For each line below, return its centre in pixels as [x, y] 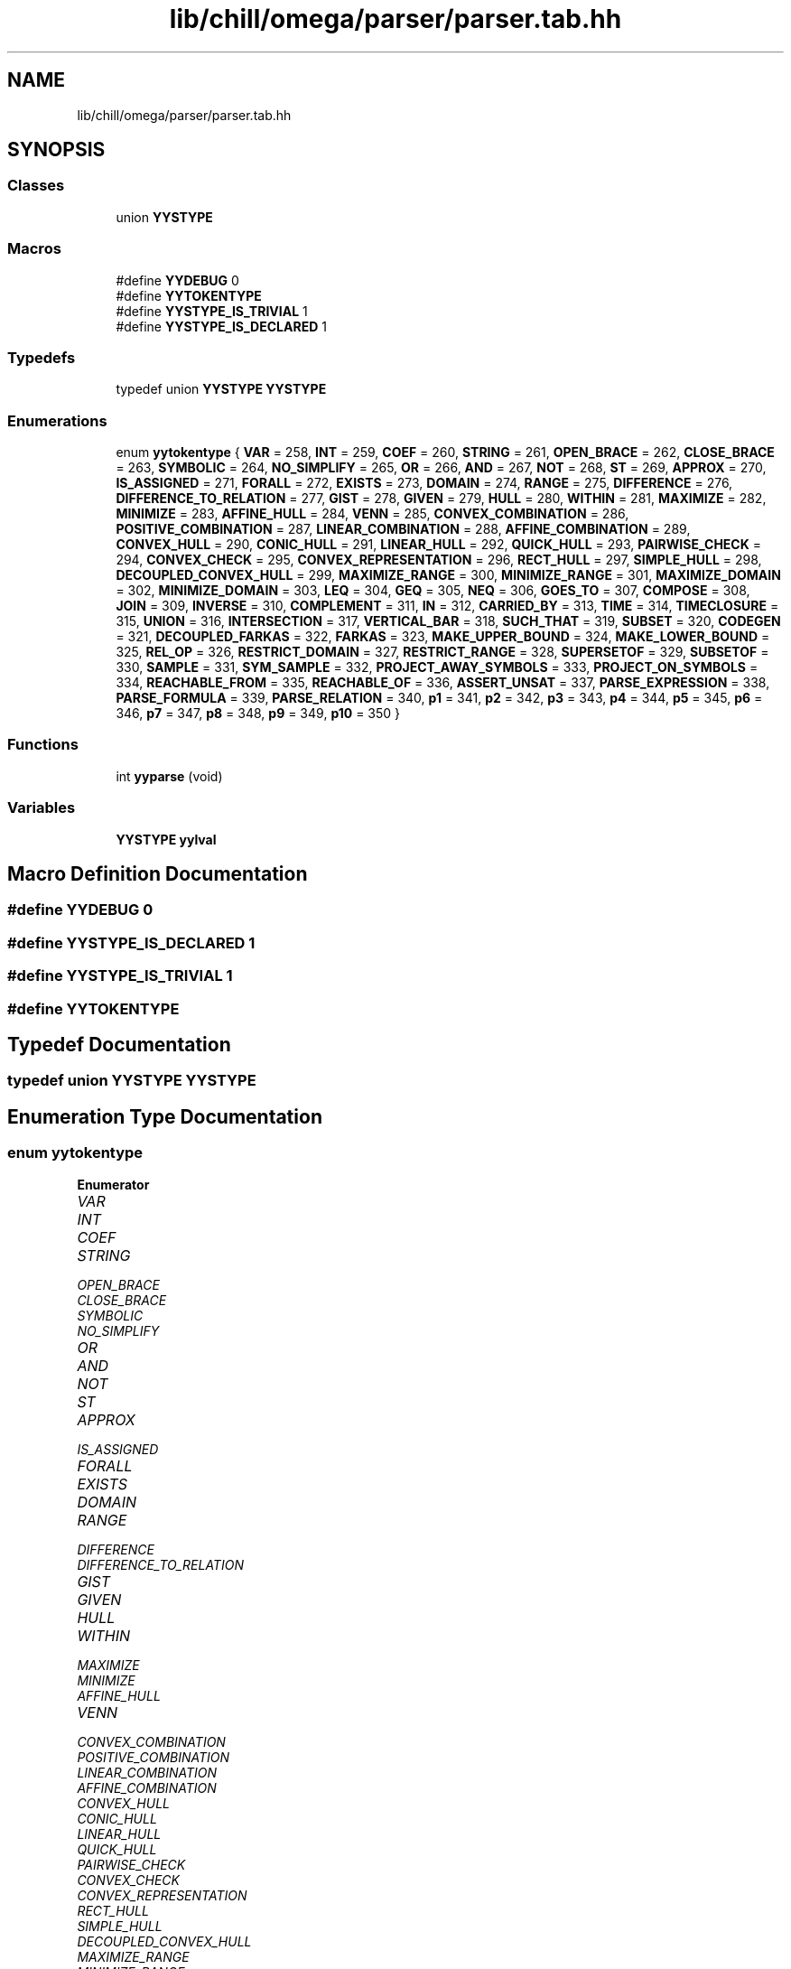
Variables [42, 808]
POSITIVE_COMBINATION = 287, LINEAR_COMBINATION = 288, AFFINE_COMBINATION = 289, [403, 529]
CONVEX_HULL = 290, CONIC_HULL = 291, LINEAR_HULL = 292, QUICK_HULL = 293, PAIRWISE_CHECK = [438, 545]
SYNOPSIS [56, 150]
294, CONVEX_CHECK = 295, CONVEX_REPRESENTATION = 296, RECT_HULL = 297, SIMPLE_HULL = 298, [439, 560]
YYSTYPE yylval [166, 839]
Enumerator [113, 1184]
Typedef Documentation [119, 1044]
